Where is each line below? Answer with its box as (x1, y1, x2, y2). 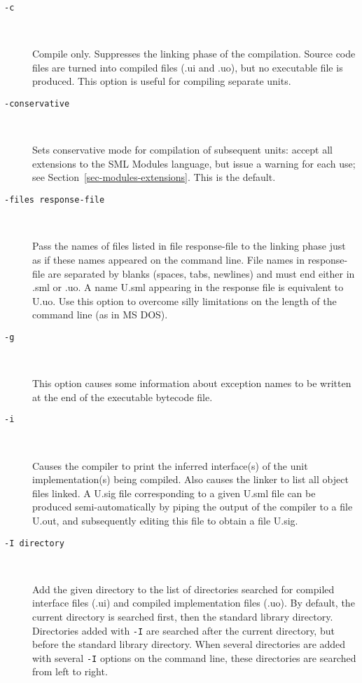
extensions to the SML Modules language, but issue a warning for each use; (32, 156, 356, 170)
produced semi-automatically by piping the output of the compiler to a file (32, 499, 353, 514)
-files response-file (4, 195, 105, 205)
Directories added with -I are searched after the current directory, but (32, 623, 335, 637)
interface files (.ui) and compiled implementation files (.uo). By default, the (32, 595, 355, 610)
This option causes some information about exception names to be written (32, 376, 351, 391)
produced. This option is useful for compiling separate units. (32, 74, 291, 88)
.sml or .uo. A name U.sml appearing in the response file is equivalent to (32, 280, 344, 295)
